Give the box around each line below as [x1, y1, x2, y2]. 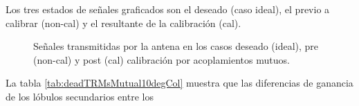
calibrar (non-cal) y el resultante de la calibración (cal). [6, 15, 241, 30]
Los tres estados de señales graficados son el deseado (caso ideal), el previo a [6, 2, 330, 16]
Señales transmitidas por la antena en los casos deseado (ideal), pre [33, 39, 319, 53]
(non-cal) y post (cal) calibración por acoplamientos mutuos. [33, 52, 290, 67]
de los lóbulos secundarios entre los [6, 89, 154, 103]
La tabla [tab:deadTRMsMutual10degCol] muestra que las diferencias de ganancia [6, 76, 353, 90]
